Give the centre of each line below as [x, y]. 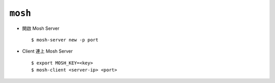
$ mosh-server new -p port [65, 40]
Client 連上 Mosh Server [48, 51]
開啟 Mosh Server [41, 28]
